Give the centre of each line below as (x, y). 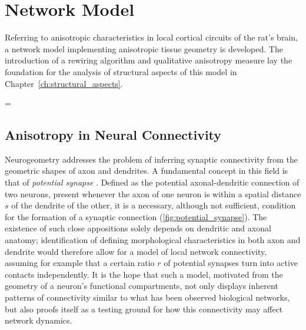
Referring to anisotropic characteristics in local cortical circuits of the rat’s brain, (151, 37)
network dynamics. (39, 320)
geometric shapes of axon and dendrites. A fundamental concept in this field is (147, 171)
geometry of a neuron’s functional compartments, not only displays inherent (142, 286)
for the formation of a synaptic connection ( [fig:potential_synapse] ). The (136, 216)
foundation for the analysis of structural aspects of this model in (121, 71)
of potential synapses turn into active (231, 263)
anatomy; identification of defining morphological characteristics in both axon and (153, 240)
